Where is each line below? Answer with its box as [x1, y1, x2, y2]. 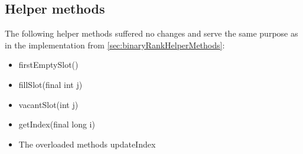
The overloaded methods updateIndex [18, 137, 156, 150]
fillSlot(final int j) [18, 78, 83, 90]
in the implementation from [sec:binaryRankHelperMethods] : [5, 38, 225, 51]
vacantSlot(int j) [18, 98, 79, 110]
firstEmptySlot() [18, 58, 79, 71]
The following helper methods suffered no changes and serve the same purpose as [5, 27, 298, 40]
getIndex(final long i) [18, 118, 95, 130]
